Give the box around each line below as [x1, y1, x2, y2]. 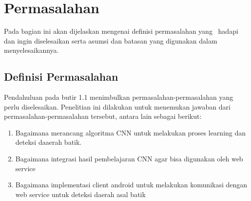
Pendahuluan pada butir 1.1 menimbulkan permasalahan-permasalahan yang [4, 92, 233, 102]
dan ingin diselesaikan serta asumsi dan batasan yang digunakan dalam [4, 35, 217, 45]
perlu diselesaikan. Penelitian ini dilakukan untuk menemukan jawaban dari [4, 101, 231, 112]
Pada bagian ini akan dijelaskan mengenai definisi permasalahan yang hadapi [4, 26, 238, 36]
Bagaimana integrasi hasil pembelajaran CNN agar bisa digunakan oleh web [15, 154, 243, 164]
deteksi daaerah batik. [15, 137, 82, 147]
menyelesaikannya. [4, 45, 59, 55]
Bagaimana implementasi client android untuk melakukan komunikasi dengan [15, 179, 248, 190]
